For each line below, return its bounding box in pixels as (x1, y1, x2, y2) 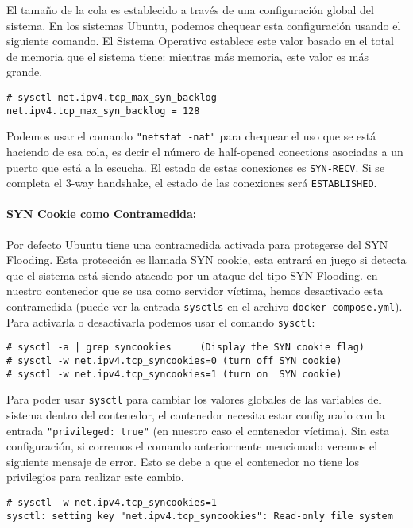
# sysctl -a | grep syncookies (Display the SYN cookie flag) (6, 342, 365, 354)
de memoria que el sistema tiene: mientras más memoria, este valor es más (6, 48, 369, 64)
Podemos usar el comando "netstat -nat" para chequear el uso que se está (6, 128, 376, 144)
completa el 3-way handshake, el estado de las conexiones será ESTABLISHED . (6, 174, 377, 191)
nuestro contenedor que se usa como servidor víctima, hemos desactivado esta (6, 282, 384, 299)
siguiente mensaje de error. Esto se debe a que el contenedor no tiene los (6, 453, 360, 469)
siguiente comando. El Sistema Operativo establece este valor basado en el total (6, 33, 394, 49)
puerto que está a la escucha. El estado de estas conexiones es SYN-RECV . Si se (6, 159, 385, 175)
